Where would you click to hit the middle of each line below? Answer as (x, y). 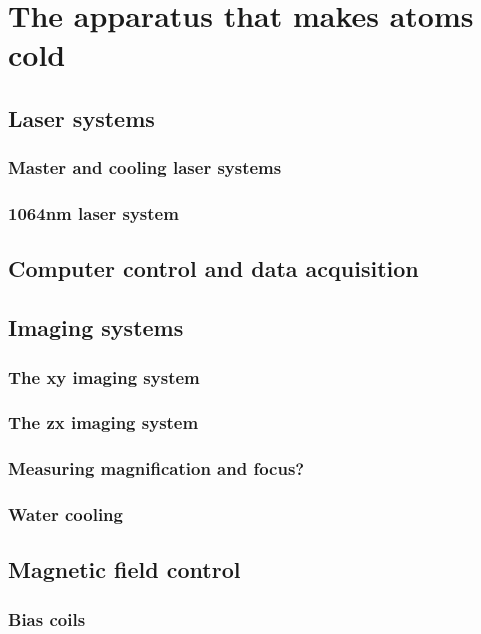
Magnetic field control (124, 569)
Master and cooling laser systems (145, 167)
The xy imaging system (104, 376)
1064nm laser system (93, 213)
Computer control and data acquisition (213, 268)
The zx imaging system (103, 422)
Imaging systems (96, 327)
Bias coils (47, 618)
